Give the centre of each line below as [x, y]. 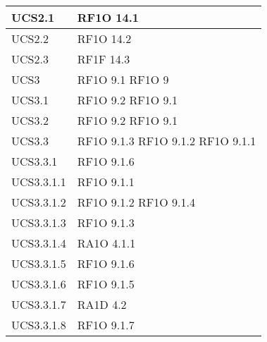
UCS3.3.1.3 [39, 222]
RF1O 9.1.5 [106, 284]
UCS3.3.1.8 [39, 325]
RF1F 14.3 [104, 59]
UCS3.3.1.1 [39, 182]
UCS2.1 [33, 17]
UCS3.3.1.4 [39, 243]
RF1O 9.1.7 [106, 325]
